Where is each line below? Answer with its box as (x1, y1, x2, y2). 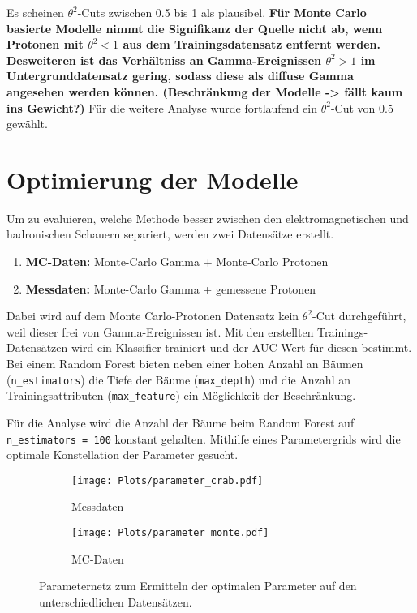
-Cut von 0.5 (330, 99, 393, 116)
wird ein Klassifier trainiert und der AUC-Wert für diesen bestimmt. (71, 339, 412, 356)
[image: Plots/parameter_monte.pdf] (71, 527, 269, 539)
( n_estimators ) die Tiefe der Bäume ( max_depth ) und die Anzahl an (6, 371, 350, 388)
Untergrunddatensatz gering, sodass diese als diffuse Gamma (6, 67, 354, 84)
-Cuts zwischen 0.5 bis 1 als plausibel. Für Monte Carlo (77, 4, 367, 20)
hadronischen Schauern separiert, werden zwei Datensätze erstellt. (6, 225, 334, 242)
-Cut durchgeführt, (312, 307, 406, 324)
